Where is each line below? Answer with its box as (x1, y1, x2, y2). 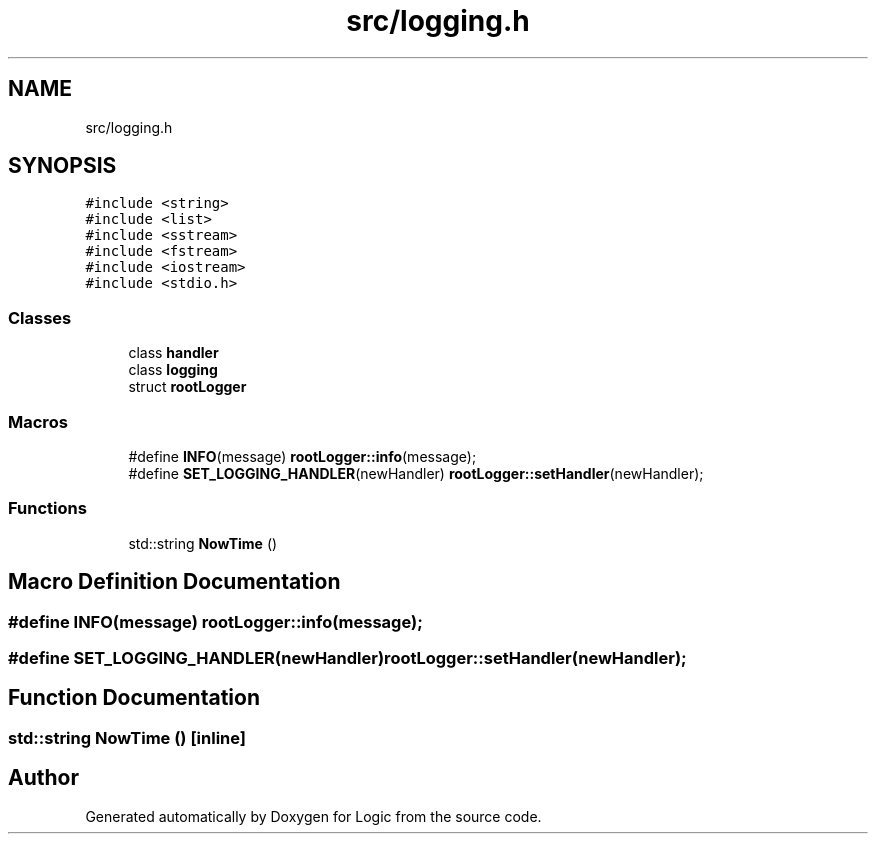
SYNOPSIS (8, 153, 117, 179)
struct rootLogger (128, 378, 247, 396)
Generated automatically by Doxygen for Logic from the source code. (85, 807, 542, 825)
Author (8, 765, 79, 791)
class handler (128, 344, 219, 362)
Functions (8, 498, 87, 519)
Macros (8, 411, 68, 432)
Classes (8, 307, 72, 328)
